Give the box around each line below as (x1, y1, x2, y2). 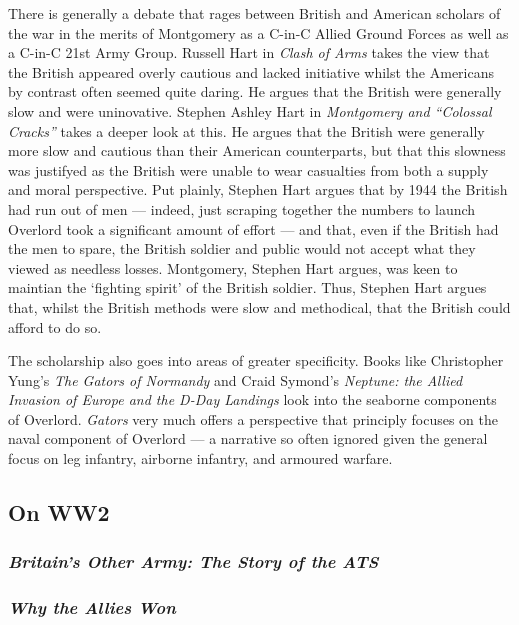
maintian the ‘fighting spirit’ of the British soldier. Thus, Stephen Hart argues (8, 277, 487, 298)
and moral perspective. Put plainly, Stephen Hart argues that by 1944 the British (8, 179, 508, 200)
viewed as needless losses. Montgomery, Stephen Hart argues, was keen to (8, 257, 458, 278)
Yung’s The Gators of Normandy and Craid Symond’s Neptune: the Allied (8, 369, 463, 390)
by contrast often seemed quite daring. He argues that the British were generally (8, 81, 502, 102)
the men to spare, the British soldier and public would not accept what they (8, 238, 476, 259)
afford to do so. (8, 316, 102, 337)
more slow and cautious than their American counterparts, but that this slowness (8, 140, 506, 161)
